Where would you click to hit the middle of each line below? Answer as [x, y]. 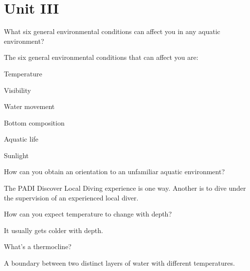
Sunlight [16, 155]
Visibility [18, 90]
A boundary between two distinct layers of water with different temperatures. [119, 263]
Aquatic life [21, 139]
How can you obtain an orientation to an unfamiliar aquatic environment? [114, 172]
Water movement [29, 106]
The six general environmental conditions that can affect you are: [101, 57]
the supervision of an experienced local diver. [71, 197]
